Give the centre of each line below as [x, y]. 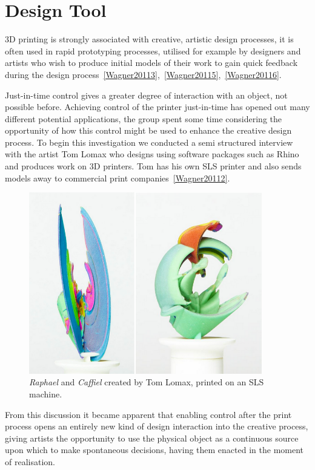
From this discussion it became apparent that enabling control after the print [148, 414]
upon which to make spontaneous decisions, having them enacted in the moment [154, 450]
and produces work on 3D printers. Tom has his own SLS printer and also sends [153, 166]
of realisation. [30, 462]
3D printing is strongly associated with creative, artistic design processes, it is [149, 39]
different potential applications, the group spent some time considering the [143, 118]
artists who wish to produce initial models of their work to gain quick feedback [151, 63]
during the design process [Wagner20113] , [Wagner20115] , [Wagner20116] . [143, 74]
